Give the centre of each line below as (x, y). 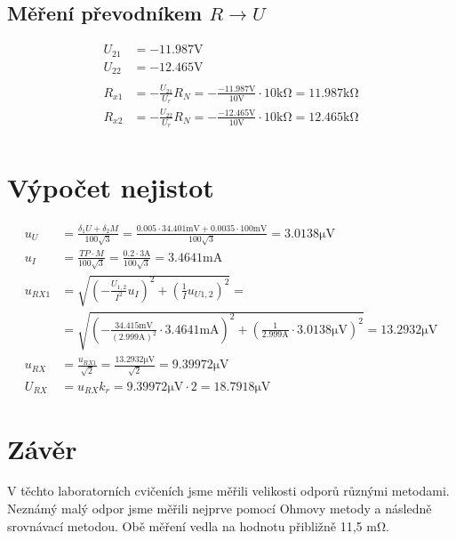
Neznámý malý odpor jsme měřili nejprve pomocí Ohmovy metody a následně (220, 509)
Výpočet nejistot (111, 187)
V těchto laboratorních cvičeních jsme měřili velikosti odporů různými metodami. (228, 491)
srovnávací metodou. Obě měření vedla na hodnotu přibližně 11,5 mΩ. (198, 525)
